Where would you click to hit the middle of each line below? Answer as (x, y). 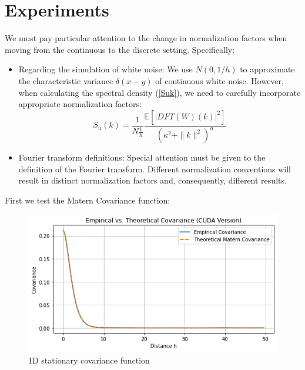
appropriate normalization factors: (80, 104)
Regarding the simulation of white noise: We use (105, 69)
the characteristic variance (66, 80)
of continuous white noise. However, (219, 80)
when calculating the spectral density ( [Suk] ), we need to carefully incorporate (160, 92)
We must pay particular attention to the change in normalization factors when (146, 38)
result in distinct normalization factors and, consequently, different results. (152, 180)
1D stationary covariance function (89, 360)
